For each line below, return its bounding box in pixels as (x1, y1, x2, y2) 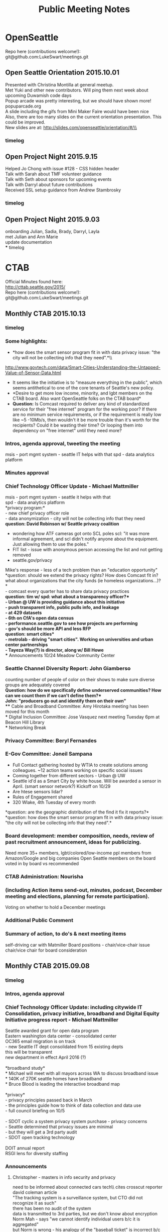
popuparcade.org (5, 103, 42, 109)
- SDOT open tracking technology (5, 1135, 75, 1141)
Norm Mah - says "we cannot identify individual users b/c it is (12, 1216, 140, 1222)
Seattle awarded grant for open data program (5, 1028, 99, 1034)
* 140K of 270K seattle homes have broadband (5, 1076, 102, 1082)
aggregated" (12, 1221, 39, 1227)
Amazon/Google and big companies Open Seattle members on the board (5, 855, 156, 861)
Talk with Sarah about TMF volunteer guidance (5, 171, 102, 177)
